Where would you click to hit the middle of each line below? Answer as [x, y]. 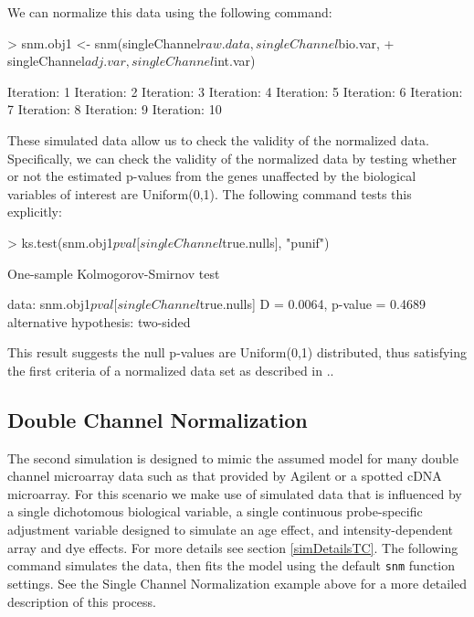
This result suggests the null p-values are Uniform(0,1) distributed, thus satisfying [237, 352]
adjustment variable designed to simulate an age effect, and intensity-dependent [230, 530]
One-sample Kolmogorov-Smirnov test [114, 273]
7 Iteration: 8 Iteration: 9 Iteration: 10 [115, 109]
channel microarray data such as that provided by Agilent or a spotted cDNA [225, 476]
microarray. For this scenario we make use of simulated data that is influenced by [235, 493]
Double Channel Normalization [158, 419]
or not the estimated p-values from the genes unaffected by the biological [212, 176]
